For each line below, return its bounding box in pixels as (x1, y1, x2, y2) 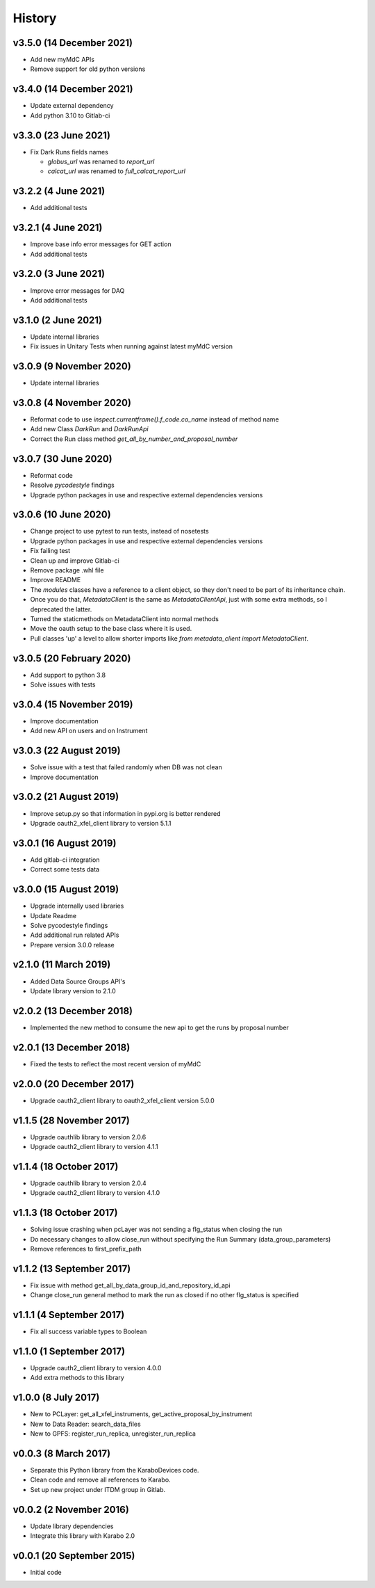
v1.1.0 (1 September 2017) (12, 1345, 125, 1357)
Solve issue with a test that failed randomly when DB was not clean (30, 763, 222, 771)
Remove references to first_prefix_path (30, 1244, 142, 1253)
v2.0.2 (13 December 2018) (12, 1005, 133, 1017)
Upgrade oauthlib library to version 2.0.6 (30, 1132, 147, 1141)
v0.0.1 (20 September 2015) (12, 1550, 135, 1562)
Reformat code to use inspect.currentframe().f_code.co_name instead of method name (30, 415, 279, 424)
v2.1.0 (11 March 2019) (12, 959, 111, 970)
